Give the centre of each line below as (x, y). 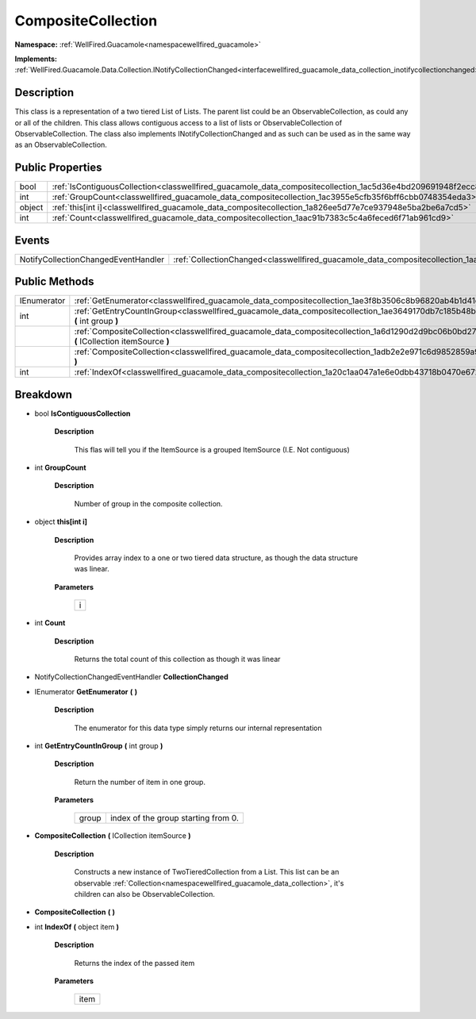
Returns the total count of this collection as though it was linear (177, 659)
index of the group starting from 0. (175, 818)
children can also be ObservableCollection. (145, 894)
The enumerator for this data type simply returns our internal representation (198, 728)
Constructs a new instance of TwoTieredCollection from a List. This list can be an (207, 872)
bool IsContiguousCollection (83, 413)
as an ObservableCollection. (61, 145)
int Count (50, 623)
